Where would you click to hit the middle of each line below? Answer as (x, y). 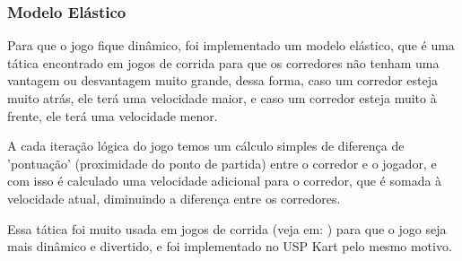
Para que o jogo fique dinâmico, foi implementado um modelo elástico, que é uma (231, 45)
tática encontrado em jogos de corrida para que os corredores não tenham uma (223, 62)
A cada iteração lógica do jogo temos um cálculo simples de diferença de (206, 146)
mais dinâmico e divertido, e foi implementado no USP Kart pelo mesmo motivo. (230, 246)
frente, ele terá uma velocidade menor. (113, 115)
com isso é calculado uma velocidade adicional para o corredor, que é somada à (225, 181)
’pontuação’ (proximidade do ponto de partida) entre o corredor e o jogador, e (222, 163)
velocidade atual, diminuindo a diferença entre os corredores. (174, 198)
